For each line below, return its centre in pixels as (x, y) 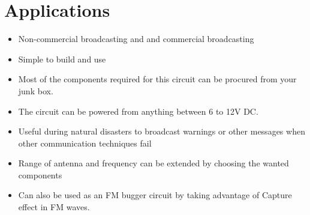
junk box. (36, 90)
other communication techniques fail (85, 143)
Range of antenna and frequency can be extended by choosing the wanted (154, 163)
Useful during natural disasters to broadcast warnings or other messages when (162, 131)
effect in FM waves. (54, 207)
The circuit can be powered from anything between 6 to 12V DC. (138, 111)
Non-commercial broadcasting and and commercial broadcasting (136, 39)
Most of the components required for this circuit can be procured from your (157, 79)
